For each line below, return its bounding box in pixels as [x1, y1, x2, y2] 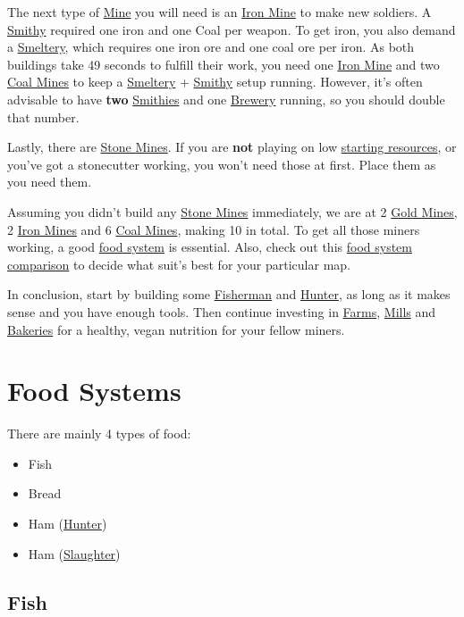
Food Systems [7, 372, 181, 409]
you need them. [7, 172, 92, 191]
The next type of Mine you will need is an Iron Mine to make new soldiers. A [7, 3, 432, 21]
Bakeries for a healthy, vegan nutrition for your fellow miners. [7, 320, 345, 338]
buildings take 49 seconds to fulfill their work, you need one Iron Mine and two [7, 54, 440, 73]
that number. [7, 107, 80, 126]
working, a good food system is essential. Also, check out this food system [7, 238, 412, 256]
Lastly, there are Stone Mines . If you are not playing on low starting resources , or [7, 138, 457, 156]
